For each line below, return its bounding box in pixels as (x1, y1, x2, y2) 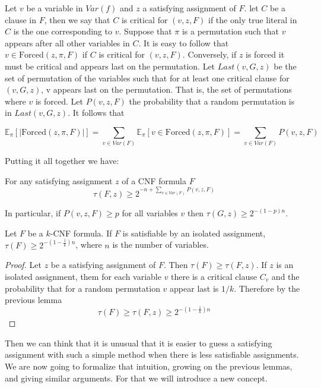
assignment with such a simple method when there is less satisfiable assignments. (5, 348, 299, 361)
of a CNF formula (122, 174, 186, 187)
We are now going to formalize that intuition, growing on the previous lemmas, (5, 359, 293, 372)
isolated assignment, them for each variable (5, 270, 161, 282)
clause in (5, 13, 36, 26)
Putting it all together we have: (5, 154, 119, 167)
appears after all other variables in (5, 36, 130, 49)
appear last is (170, 282, 219, 294)
